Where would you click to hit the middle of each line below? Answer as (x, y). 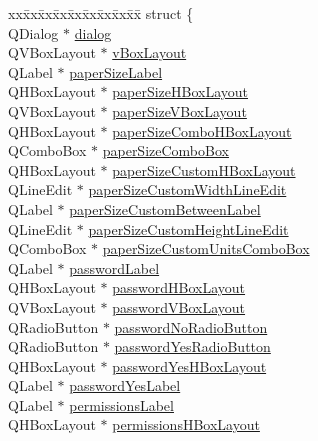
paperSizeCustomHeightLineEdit (188, 228)
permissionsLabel (121, 404)
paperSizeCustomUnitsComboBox (206, 248)
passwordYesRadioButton (192, 346)
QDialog (33, 32)
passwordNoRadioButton (191, 326)
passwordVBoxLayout (179, 306)
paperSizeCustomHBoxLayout (204, 169)
